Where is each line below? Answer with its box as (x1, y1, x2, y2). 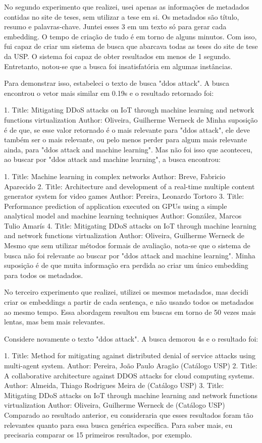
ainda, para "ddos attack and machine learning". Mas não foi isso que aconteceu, (4, 144, 252, 154)
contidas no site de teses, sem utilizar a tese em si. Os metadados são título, (4, 11, 239, 22)
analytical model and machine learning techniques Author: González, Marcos (4, 210, 242, 221)
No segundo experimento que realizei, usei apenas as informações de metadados (4, 2, 249, 12)
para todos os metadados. (4, 269, 83, 280)
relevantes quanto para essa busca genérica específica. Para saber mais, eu (4, 419, 233, 430)
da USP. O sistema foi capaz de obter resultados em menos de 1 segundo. (4, 50, 231, 61)
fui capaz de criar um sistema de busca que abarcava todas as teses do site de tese (4, 41, 258, 51)
